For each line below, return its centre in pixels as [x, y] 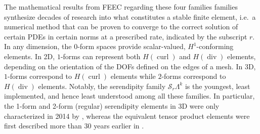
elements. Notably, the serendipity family [102, 86]
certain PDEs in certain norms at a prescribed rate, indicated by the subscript [126, 36]
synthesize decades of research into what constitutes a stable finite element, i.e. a [130, 16]
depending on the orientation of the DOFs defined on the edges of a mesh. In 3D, [130, 66]
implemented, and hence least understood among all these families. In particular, [129, 96]
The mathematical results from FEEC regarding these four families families [121, 7]
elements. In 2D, [30, 56]
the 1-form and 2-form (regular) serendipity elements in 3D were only [112, 105]
